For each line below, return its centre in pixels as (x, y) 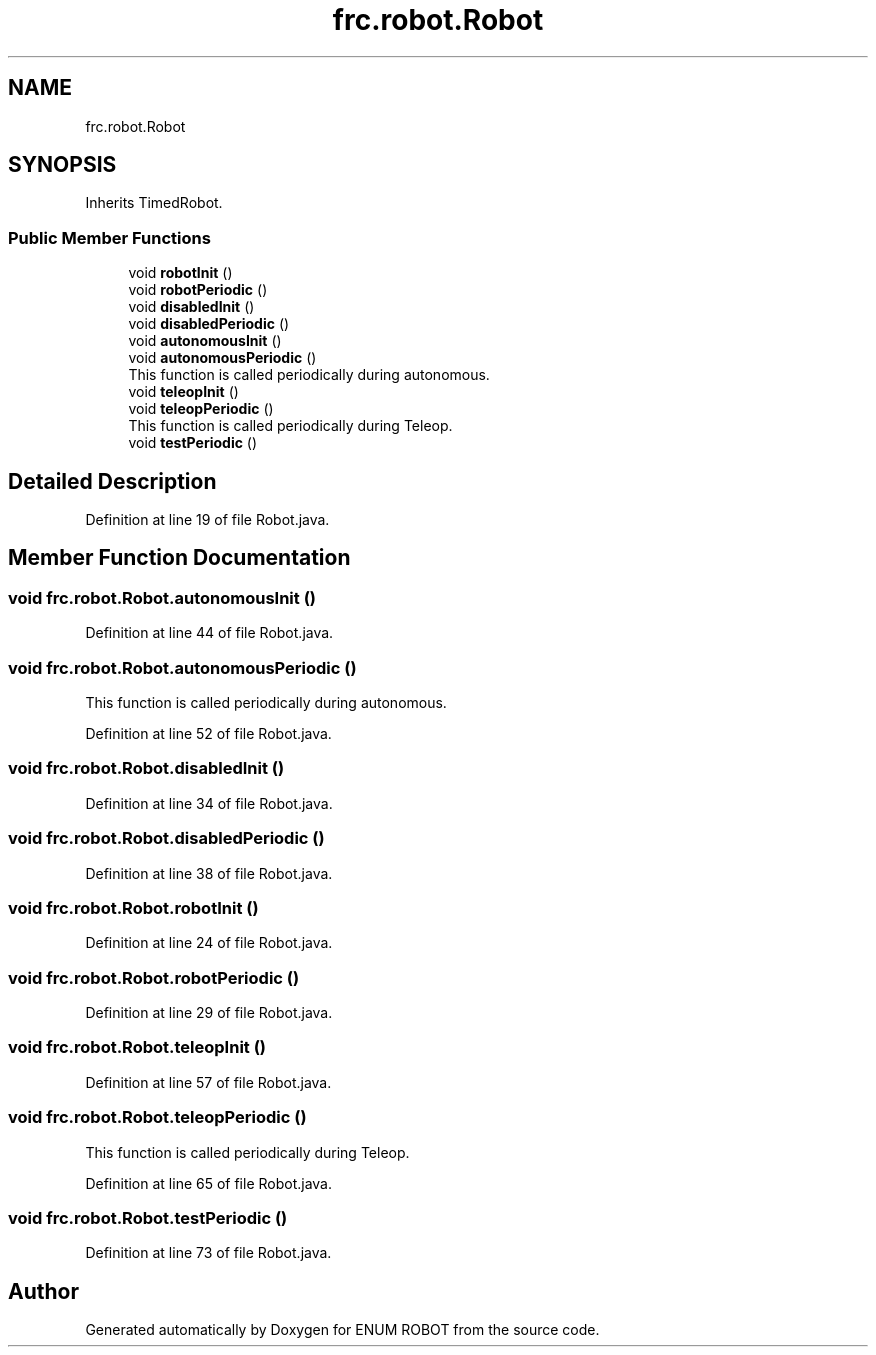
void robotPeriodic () (198, 290)
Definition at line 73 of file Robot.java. (208, 1253)
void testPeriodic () (193, 443)
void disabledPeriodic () (209, 324)
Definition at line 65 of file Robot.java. (209, 1183)
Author (43, 1291)
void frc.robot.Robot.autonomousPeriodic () (182, 667)
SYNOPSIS (62, 165)
